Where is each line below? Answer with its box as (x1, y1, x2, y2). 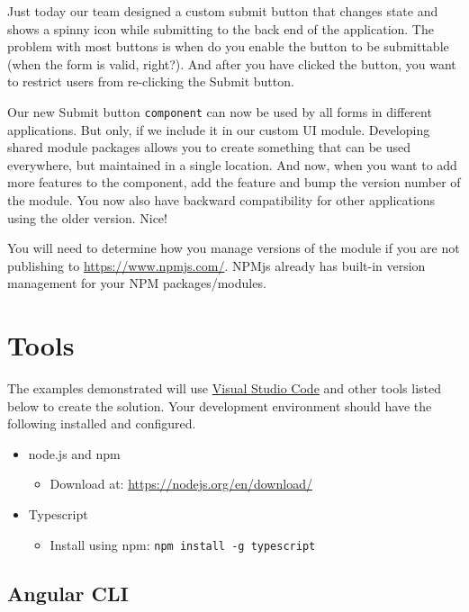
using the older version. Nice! (7, 208, 167, 227)
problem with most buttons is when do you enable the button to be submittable (7, 37, 449, 56)
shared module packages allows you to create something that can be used (7, 138, 411, 157)
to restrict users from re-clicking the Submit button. (7, 72, 294, 91)
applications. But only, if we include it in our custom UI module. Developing (7, 120, 430, 139)
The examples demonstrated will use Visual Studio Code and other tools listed (7, 379, 442, 398)
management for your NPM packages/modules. (7, 274, 266, 292)
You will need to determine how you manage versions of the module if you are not (7, 238, 460, 257)
